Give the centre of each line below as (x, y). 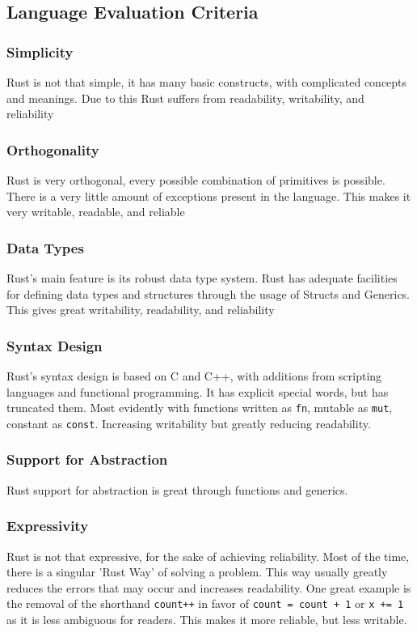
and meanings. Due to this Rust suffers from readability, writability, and (185, 98)
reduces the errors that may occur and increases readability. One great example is (209, 587)
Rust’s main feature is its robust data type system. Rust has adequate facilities (202, 278)
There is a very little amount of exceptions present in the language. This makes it (209, 195)
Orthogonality (53, 149)
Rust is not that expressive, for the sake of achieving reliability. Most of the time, (208, 556)
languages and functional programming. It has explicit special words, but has (198, 391)
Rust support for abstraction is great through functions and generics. (177, 489)
